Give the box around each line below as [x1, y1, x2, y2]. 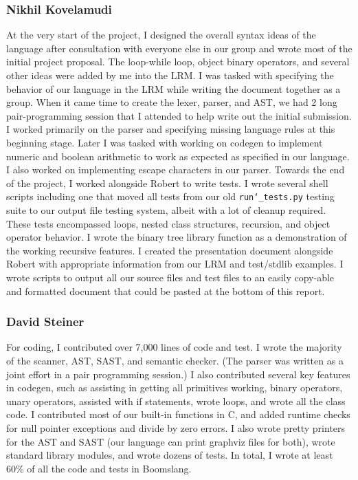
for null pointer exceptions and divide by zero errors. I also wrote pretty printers [6, 420, 346, 435]
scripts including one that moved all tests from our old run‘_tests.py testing [6, 189, 335, 204]
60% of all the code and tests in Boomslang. [6, 461, 192, 475]
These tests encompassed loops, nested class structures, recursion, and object [6, 216, 331, 230]
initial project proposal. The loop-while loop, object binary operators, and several [6, 54, 350, 69]
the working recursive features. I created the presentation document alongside [6, 243, 333, 257]
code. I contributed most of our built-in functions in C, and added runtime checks [6, 407, 350, 422]
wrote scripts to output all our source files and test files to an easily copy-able [6, 270, 335, 284]
